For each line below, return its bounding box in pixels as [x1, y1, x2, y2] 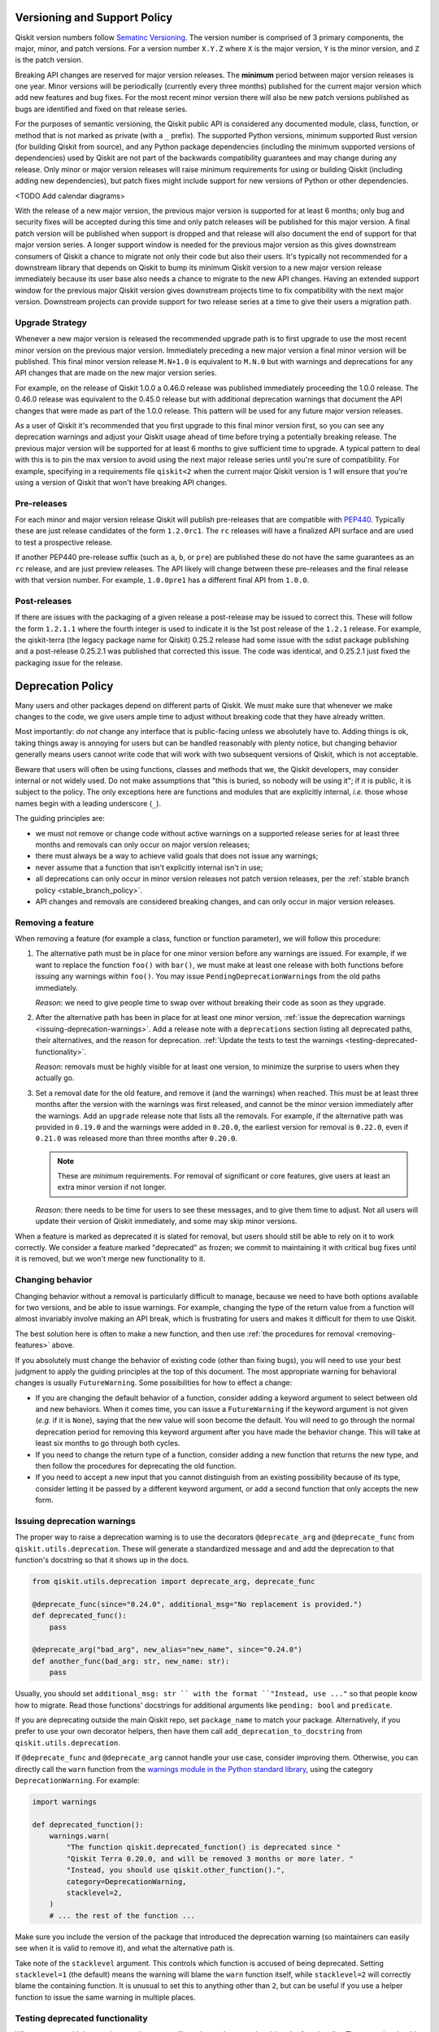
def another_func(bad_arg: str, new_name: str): [32, 1656, 230, 1665]
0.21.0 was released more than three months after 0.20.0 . [35, 1134, 237, 1144]
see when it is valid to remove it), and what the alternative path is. [15, 1943, 235, 1953]
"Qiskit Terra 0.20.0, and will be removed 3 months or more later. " [66, 1854, 354, 1863]
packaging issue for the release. [15, 658, 124, 667]
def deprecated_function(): [32, 1820, 144, 1829]
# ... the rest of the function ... [49, 1911, 195, 1920]
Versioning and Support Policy [15, 11, 173, 24]
